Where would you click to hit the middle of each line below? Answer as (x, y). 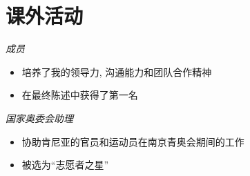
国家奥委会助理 (39, 118)
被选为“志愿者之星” (65, 165)
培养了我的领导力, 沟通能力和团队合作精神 (117, 71)
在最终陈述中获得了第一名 (80, 95)
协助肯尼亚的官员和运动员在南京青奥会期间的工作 (133, 141)
